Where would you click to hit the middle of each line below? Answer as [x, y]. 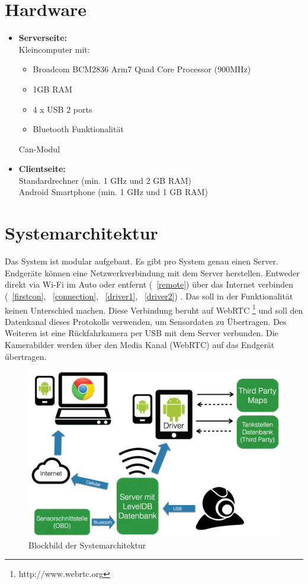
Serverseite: [43, 38]
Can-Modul [39, 149]
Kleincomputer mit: [54, 49]
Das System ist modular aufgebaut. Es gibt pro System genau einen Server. [142, 261]
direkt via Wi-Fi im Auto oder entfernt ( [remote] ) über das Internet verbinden [149, 284]
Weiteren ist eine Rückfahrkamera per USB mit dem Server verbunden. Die [142, 333]
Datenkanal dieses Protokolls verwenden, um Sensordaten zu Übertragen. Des [146, 321]
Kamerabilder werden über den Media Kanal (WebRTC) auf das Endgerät [140, 344]
